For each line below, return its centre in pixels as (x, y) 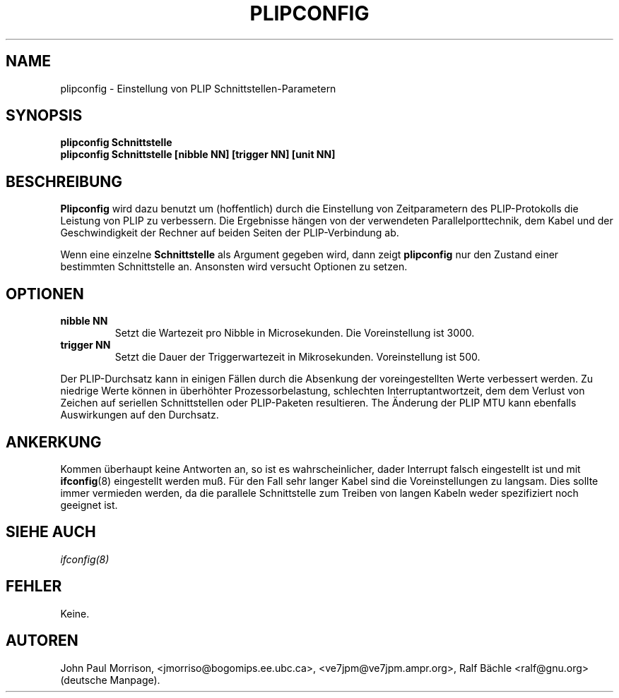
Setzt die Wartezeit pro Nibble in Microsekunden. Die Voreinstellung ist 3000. (295, 333)
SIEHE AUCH (51, 532)
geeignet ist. (89, 505)
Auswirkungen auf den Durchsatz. (140, 415)
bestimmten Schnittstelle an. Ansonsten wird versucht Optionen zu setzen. (234, 267)
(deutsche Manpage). (110, 680)
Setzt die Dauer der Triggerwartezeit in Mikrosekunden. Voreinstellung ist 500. (297, 357)
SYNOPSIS (44, 116)
